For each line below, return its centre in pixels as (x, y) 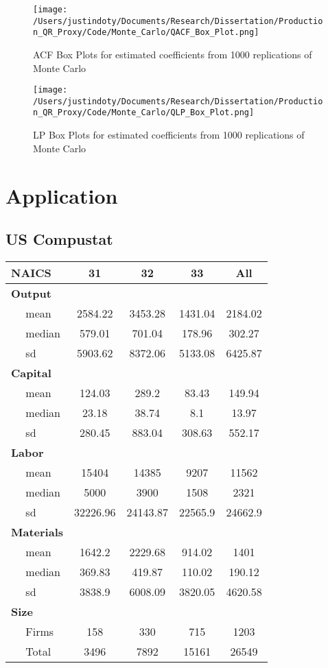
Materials (37, 532)
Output (31, 293)
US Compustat (59, 239)
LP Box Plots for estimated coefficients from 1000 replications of (169, 135)
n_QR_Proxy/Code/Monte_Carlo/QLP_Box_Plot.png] (144, 113)
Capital (31, 372)
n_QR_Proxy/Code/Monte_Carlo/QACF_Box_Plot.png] (146, 33)
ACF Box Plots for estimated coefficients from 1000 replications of (173, 54)
